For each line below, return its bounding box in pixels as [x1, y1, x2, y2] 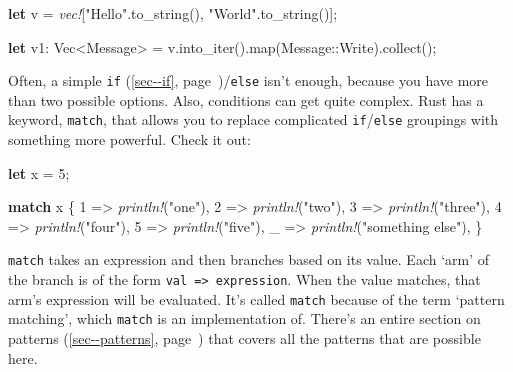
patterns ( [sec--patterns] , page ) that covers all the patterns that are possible [8, 328, 481, 349]
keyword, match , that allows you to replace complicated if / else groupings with [8, 109, 499, 130]
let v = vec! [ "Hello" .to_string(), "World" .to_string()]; [8, 3, 338, 23]
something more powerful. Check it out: [8, 129, 251, 150]
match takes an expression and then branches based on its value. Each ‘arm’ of [8, 249, 490, 270]
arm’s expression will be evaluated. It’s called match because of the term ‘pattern [8, 288, 505, 309]
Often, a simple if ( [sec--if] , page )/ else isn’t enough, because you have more [8, 70, 489, 91]
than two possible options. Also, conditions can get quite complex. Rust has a [8, 89, 484, 110]
